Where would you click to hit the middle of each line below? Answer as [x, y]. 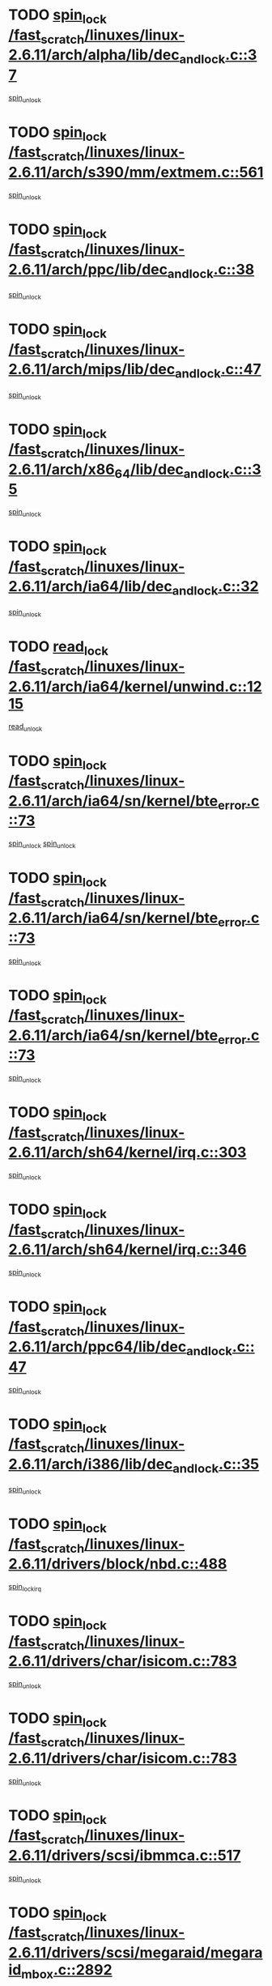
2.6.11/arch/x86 [62, 469]
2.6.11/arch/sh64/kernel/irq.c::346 [127, 1250]
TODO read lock [59, 648]
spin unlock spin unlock [42, 844]
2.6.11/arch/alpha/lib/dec [94, 55]
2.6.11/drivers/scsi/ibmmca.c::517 [125, 1855]
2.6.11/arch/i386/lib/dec [91, 1464]
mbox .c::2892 [67, 1971]
